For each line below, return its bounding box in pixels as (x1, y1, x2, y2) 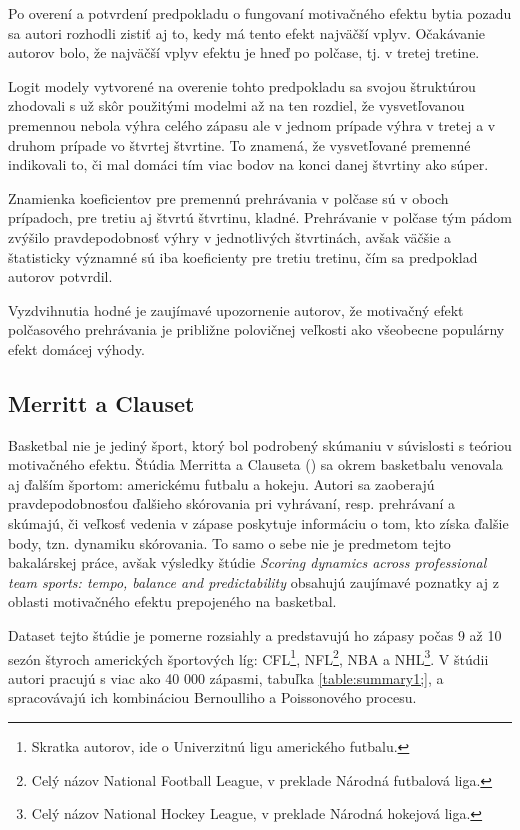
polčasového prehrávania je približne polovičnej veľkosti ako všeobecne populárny (8, 319, 505, 340)
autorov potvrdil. (8, 266, 113, 287)
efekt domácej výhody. (8, 338, 145, 359)
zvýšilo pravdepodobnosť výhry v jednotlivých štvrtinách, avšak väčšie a (8, 226, 452, 247)
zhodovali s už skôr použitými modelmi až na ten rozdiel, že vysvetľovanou (8, 95, 465, 116)
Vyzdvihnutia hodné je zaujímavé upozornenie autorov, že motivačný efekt (8, 299, 464, 320)
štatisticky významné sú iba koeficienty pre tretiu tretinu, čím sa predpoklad (8, 246, 478, 267)
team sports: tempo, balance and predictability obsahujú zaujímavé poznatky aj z (8, 571, 499, 592)
